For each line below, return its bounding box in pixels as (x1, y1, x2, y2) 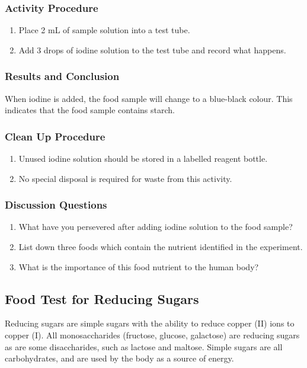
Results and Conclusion (5, 69, 120, 84)
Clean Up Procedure (5, 129, 105, 143)
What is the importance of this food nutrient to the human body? (18, 260, 259, 273)
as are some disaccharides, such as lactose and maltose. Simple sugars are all (5, 340, 283, 353)
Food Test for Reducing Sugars (5, 289, 199, 308)
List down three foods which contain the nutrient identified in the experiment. (18, 241, 303, 253)
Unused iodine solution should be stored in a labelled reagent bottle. (18, 152, 268, 165)
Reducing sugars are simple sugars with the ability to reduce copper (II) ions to (5, 317, 295, 329)
